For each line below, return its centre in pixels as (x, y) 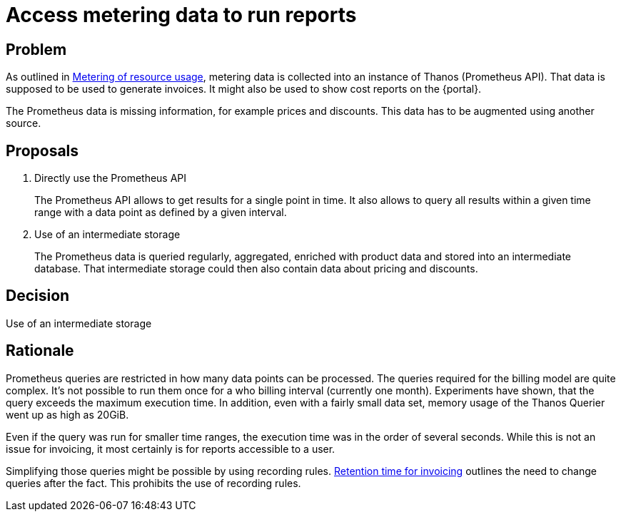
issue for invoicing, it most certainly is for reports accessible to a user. (171, 449)
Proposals (42, 150)
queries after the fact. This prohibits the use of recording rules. (153, 483)
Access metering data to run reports (181, 15)
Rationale (40, 351)
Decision (38, 296)
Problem (36, 49)
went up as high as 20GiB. (67, 414)
